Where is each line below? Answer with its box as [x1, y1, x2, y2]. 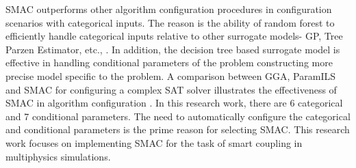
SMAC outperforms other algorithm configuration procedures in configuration [5, 2, 332, 16]
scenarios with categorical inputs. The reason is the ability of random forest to [5, 15, 335, 29]
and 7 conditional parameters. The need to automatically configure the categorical [5, 109, 351, 123]
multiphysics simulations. [5, 149, 111, 163]
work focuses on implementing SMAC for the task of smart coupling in [5, 135, 303, 150]
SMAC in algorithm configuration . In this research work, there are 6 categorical [5, 96, 343, 110]
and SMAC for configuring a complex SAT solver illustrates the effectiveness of [5, 82, 337, 96]
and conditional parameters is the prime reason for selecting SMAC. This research [5, 122, 350, 137]
